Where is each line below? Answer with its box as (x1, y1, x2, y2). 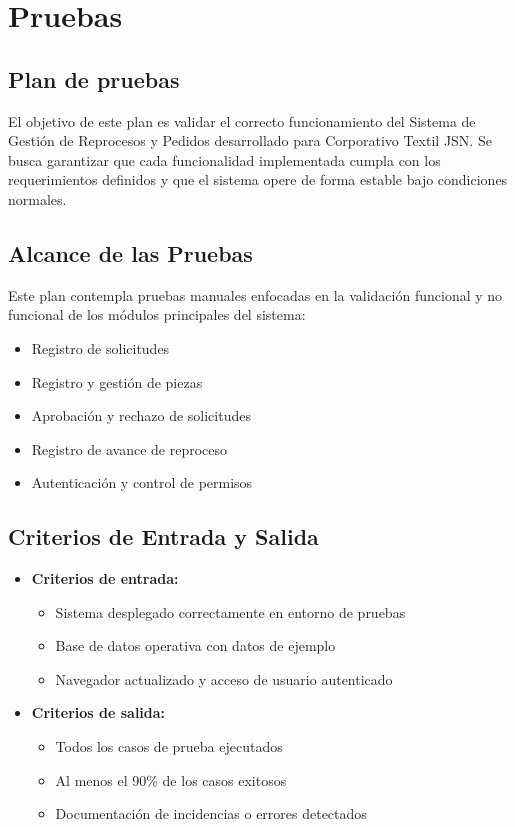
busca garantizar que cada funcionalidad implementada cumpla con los (8, 149, 441, 170)
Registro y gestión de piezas (31, 371, 203, 392)
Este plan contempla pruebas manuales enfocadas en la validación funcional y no (8, 284, 503, 305)
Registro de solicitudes (31, 337, 170, 358)
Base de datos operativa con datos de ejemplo (55, 635, 336, 656)
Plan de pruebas (8, 63, 180, 94)
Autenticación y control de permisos (31, 472, 253, 493)
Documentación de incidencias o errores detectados (55, 803, 367, 824)
